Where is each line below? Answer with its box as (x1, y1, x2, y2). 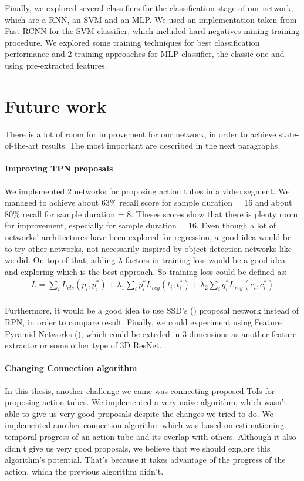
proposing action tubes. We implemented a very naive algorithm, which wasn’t (5, 396, 288, 408)
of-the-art (5, 139, 39, 152)
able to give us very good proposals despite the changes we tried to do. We (5, 407, 273, 419)
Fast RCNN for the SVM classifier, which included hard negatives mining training (5, 25, 300, 37)
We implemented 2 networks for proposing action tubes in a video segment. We (5, 184, 290, 197)
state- (279, 127, 299, 140)
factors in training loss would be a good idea (125, 254, 285, 266)
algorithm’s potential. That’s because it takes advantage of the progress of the (5, 453, 286, 466)
